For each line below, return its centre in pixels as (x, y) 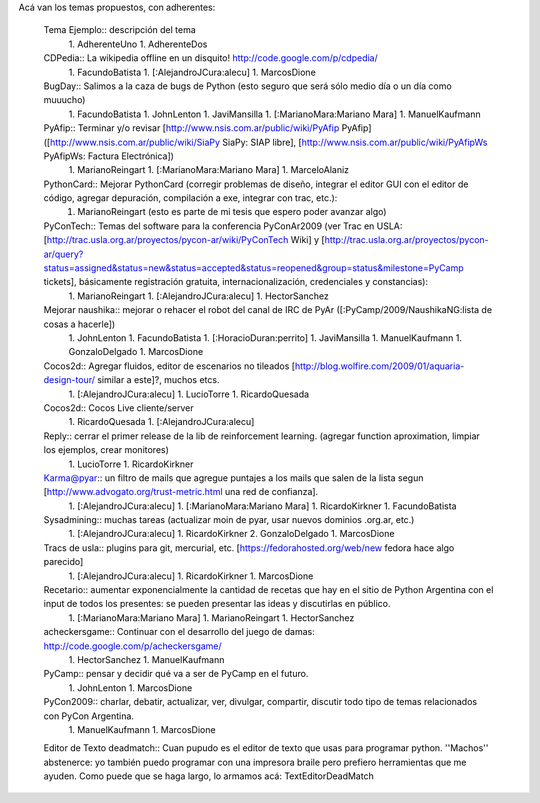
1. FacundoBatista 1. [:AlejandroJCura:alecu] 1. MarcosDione (192, 72)
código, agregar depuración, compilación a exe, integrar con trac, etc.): (190, 198)
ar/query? (63, 254)
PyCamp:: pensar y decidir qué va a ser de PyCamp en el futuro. (176, 674)
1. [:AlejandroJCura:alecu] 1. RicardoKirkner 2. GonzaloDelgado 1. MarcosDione (231, 534)
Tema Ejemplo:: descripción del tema (120, 30)
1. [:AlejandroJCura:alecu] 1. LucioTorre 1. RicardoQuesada (189, 394)
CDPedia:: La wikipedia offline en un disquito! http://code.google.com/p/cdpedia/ (211, 58)
